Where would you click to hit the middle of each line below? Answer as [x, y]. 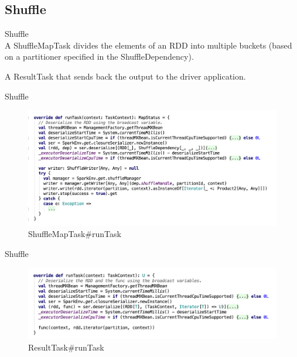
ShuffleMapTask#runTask [75, 234]
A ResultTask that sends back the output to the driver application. [125, 76]
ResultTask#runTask [66, 347]
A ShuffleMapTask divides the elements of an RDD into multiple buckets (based [148, 45]
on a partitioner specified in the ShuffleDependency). [99, 56]
